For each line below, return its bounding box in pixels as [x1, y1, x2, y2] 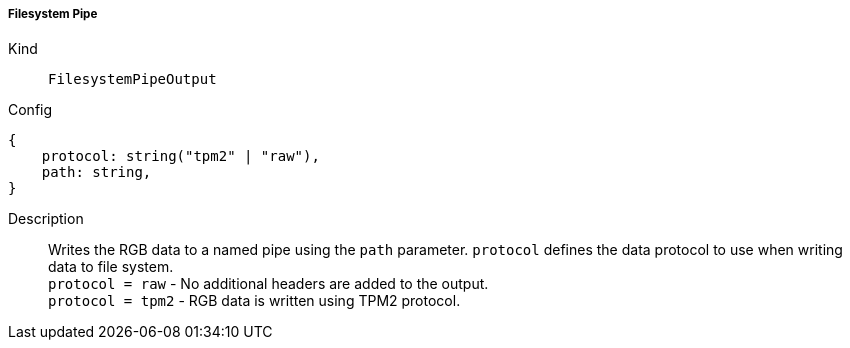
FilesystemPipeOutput [48, 71, 217, 88]
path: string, [41, 164, 152, 181]
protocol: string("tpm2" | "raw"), [41, 148, 320, 165]
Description [8, 210, 84, 228]
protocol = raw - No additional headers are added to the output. [48, 275, 489, 293]
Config [8, 101, 53, 119]
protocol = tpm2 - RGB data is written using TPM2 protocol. [48, 292, 461, 310]
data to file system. [48, 258, 174, 276]
